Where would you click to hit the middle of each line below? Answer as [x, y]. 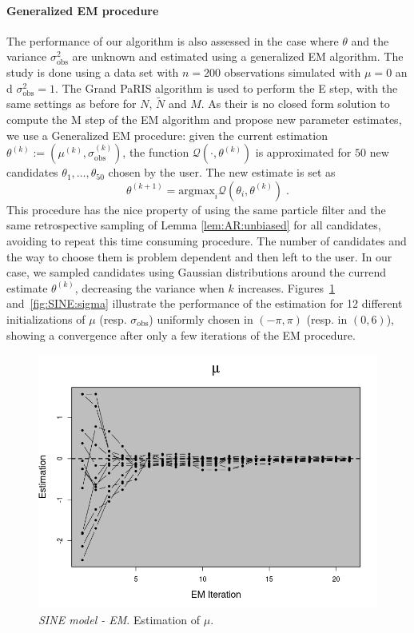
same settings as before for [72, 104]
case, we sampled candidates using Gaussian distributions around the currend [196, 272]
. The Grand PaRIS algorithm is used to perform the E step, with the [227, 88]
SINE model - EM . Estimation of [119, 619]
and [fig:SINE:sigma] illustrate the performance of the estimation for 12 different [205, 303]
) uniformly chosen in [201, 318]
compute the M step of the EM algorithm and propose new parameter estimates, [204, 119]
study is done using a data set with [93, 72]
